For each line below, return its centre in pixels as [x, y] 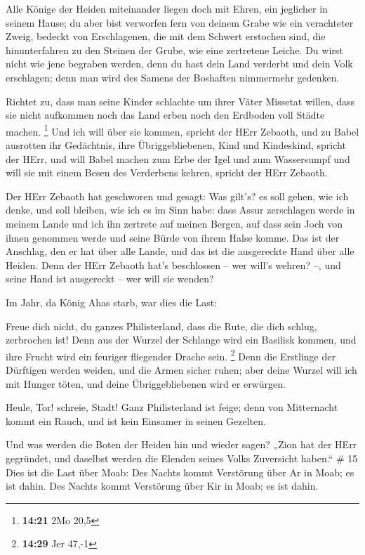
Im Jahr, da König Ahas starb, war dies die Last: [112, 302]
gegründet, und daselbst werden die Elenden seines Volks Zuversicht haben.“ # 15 [182, 458]
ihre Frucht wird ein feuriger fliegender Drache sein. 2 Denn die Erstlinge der [171, 355]
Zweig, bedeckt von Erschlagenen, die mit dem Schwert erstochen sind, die [166, 36]
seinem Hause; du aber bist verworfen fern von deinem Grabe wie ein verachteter [180, 22]
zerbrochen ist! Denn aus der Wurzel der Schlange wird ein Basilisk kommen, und [181, 340]
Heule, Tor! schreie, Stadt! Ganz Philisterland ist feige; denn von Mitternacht [172, 407]
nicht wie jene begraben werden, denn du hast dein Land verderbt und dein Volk [179, 64]
